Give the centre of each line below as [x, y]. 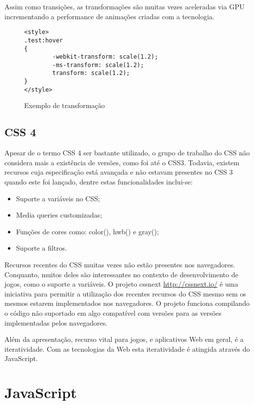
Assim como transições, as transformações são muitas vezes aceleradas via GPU [125, 6]
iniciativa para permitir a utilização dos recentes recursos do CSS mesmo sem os [126, 293]
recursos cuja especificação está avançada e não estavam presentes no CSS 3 [119, 172]
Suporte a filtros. [42, 248]
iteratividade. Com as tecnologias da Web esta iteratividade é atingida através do [127, 349]
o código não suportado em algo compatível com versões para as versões [113, 313]
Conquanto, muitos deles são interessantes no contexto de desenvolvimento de [121, 274]
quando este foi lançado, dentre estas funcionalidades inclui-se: [99, 182]
